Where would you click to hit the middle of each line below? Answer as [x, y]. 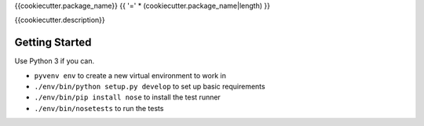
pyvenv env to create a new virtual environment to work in [130, 75]
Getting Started [53, 43]
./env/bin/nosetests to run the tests [99, 108]
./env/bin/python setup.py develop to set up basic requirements [150, 87]
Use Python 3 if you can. [54, 61]
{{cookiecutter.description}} [60, 20]
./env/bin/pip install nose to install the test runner [128, 97]
